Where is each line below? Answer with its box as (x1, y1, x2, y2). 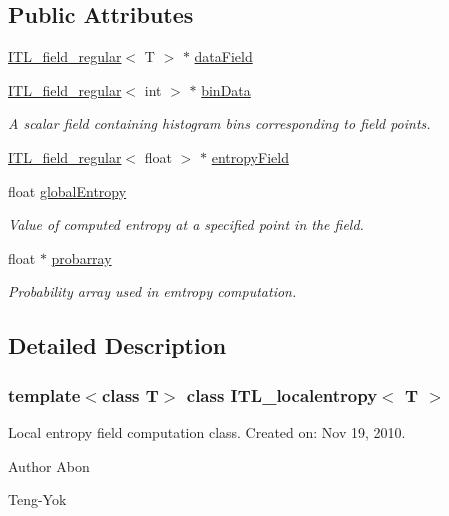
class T (101, 382, 159, 407)
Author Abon (8, 455, 90, 476)
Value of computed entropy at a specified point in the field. (8, 214, 364, 235)
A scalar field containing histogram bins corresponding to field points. (8, 113, 431, 134)
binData (201, 79, 251, 100)
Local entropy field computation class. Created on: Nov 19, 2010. (8, 421, 406, 442)
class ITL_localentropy (186, 382, 378, 407)
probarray (51, 247, 112, 268)
